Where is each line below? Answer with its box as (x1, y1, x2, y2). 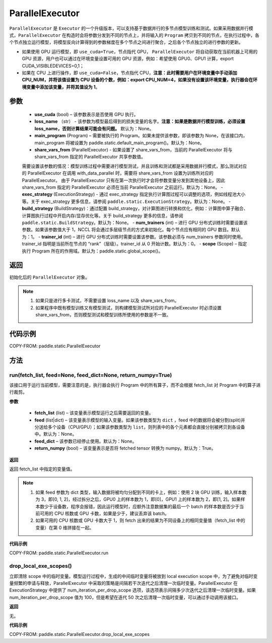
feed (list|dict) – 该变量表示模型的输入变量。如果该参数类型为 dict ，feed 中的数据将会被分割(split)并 (34, 417, 245, 423)
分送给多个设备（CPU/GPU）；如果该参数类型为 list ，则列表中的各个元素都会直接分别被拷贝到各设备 (34, 424, 245, 430)
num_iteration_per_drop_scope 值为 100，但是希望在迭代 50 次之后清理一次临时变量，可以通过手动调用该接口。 (9, 594, 241, 600)
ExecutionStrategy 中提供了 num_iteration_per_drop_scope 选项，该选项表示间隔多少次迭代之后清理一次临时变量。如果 (9, 587, 256, 593)
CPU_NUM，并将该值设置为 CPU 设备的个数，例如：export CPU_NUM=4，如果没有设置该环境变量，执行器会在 (22, 77, 253, 83)
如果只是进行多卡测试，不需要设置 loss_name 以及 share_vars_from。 (35, 298, 179, 304)
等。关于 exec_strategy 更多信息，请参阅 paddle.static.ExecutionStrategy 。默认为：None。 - (22, 198, 231, 204)
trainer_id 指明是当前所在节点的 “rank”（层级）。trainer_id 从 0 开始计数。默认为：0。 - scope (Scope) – (22, 241, 237, 247)
